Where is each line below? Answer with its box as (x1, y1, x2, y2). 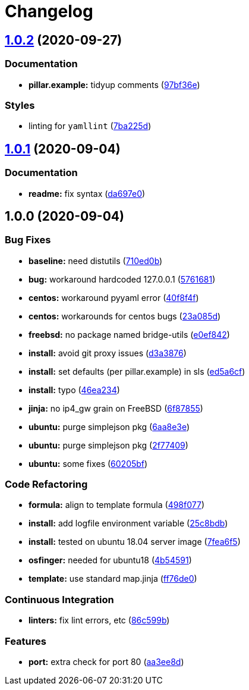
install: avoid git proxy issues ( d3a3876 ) (29, 347, 187, 358)
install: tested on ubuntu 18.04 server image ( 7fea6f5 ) (29, 537, 241, 547)
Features (5, 635, 46, 647)
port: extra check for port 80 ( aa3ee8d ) (29, 656, 184, 667)
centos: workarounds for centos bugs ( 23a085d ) (29, 310, 221, 321)
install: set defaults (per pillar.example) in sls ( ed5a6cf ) (29, 366, 245, 377)
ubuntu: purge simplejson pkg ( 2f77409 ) (29, 440, 188, 450)
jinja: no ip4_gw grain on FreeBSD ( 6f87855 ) (29, 403, 203, 413)
